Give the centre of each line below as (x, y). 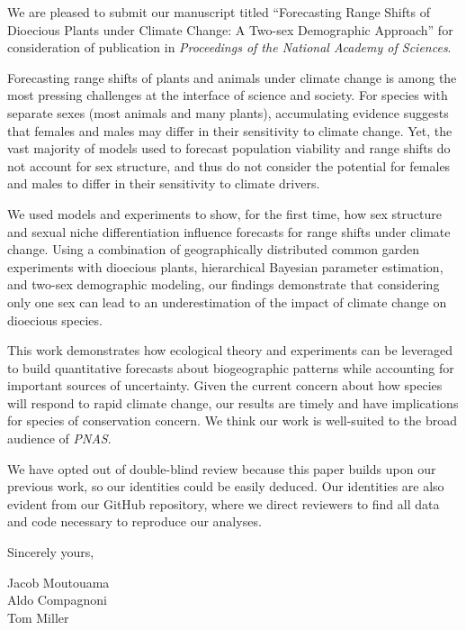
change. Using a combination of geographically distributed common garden (214, 249)
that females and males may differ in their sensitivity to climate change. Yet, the (230, 130)
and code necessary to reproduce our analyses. (134, 521)
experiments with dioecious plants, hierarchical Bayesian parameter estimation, (225, 266)
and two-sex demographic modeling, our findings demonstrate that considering (224, 284)
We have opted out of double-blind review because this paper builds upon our (222, 468)
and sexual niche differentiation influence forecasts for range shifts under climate (229, 231)
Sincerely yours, (51, 552)
